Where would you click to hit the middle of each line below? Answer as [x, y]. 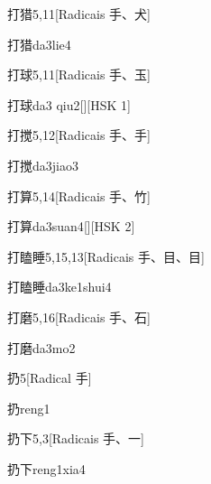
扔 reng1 [29, 408]
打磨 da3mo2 [41, 347]
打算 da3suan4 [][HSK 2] [71, 226]
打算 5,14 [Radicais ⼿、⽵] [79, 195]
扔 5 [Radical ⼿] [50, 378]
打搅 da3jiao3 [43, 165]
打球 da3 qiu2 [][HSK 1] [69, 104]
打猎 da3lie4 [39, 44]
